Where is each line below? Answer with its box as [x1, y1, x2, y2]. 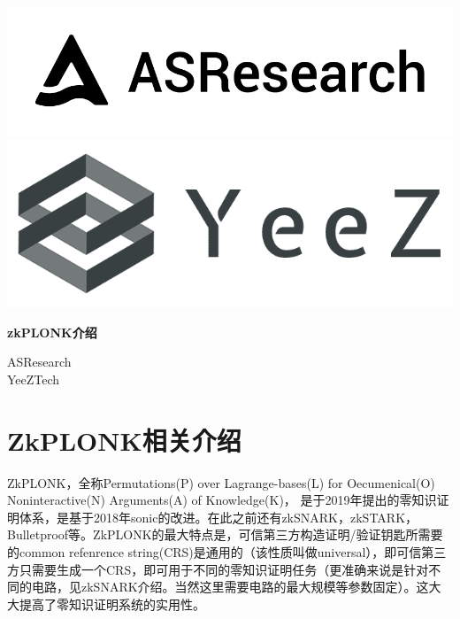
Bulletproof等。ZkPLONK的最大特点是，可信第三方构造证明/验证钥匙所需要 [7, 525, 443, 544]
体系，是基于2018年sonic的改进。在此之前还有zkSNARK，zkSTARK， [19, 507, 418, 526]
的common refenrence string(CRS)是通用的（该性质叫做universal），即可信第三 [7, 543, 447, 561]
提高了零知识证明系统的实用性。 [19, 594, 205, 613]
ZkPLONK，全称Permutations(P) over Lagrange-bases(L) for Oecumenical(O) [7, 473, 435, 491]
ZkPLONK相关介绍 [7, 422, 241, 458]
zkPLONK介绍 [7, 322, 97, 341]
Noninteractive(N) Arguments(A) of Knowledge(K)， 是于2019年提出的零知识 [7, 491, 437, 509]
